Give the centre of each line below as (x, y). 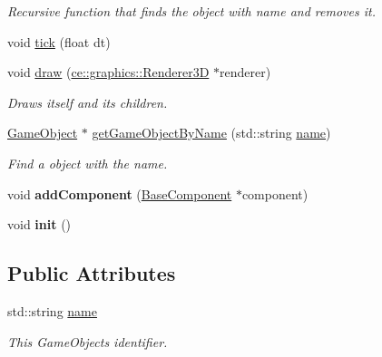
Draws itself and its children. (88, 102)
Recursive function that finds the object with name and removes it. (191, 11)
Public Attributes (92, 273)
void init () (39, 224)
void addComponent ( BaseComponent (120, 193)
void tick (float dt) (59, 41)
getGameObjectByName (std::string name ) (211, 133)
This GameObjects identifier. (88, 341)
